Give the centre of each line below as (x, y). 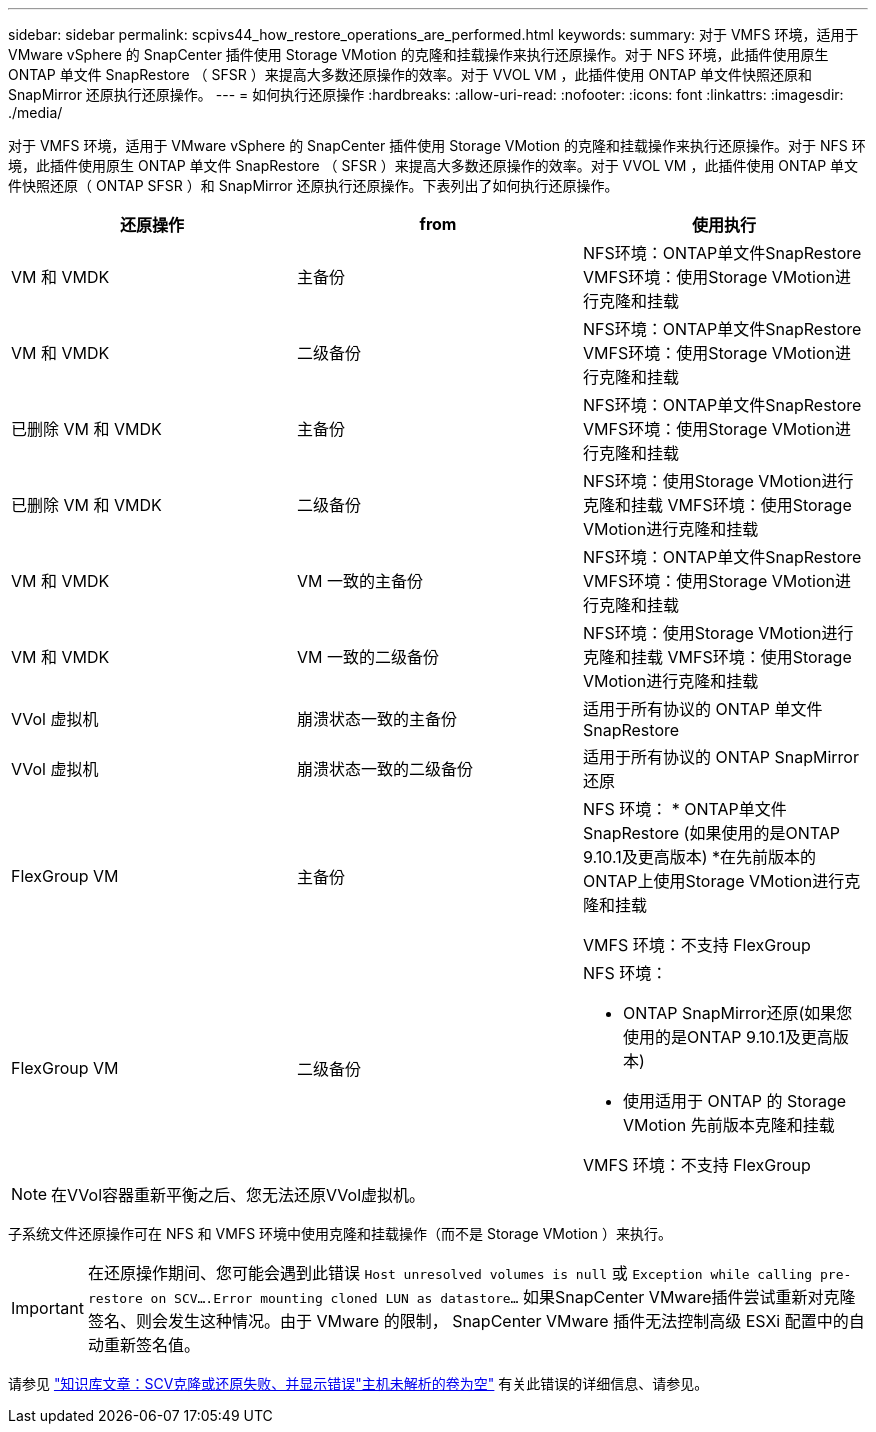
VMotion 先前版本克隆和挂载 (728, 1125)
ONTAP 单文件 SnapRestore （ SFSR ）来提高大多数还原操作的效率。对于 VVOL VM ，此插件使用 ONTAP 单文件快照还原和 (410, 74)
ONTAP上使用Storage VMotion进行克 (721, 881)
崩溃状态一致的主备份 (376, 719)
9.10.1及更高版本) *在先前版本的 (699, 857)
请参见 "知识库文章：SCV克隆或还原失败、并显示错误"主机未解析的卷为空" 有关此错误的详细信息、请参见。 (358, 1383)
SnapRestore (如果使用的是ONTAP (711, 833)
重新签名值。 (151, 1345)
